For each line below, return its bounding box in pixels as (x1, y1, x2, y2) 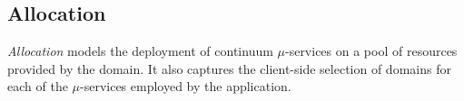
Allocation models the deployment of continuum (7, 41, 273, 60)
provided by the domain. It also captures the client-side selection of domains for (7, 59, 451, 78)
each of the (7, 77, 68, 96)
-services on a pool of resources (284, 41, 458, 60)
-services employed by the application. (80, 77, 291, 96)
